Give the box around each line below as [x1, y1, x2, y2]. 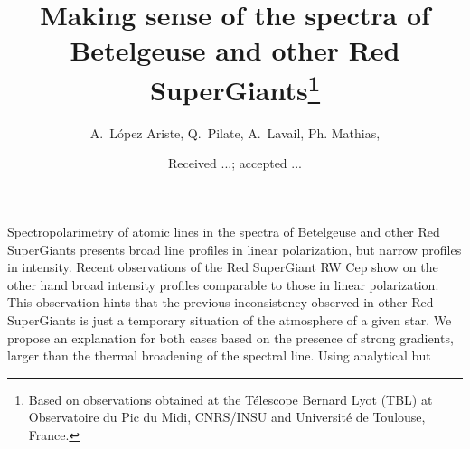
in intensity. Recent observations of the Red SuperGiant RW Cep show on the [7, 257, 438, 276]
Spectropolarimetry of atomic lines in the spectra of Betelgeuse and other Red [7, 222, 440, 241]
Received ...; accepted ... [168, 154, 302, 173]
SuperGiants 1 [149, 67, 321, 108]
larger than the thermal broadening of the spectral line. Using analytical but [7, 346, 431, 365]
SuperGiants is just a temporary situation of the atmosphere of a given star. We [7, 310, 452, 329]
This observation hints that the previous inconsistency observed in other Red [7, 293, 434, 312]
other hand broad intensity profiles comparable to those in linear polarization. [7, 275, 439, 294]
